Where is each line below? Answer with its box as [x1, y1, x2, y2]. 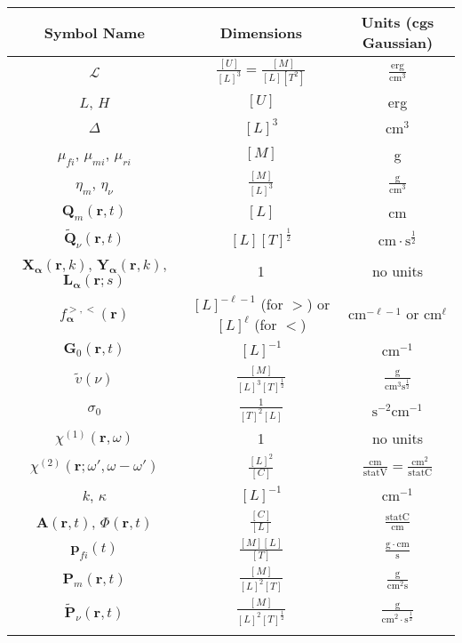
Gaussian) [362, 32, 434, 52]
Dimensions [219, 21, 302, 43]
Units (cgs [361, 12, 434, 32]
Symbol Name [44, 21, 145, 43]
